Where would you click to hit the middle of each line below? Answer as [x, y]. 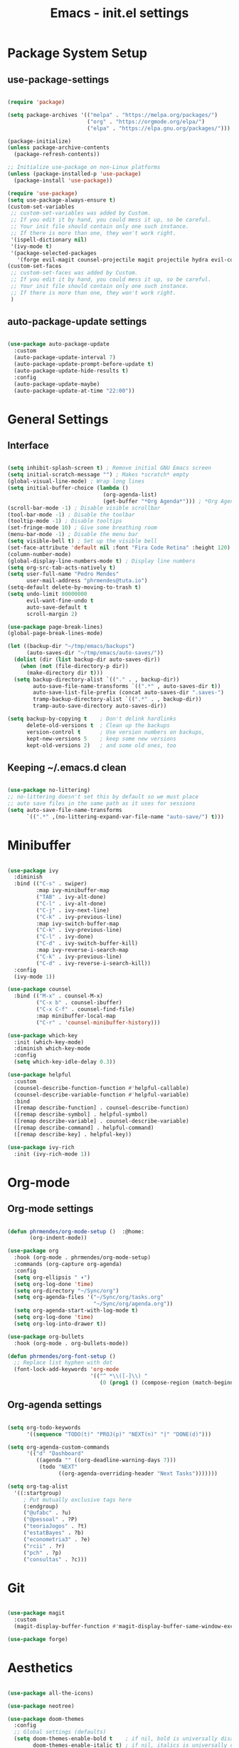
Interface [28, 446]
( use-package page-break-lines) [55, 627]
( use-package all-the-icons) [51, 1693]
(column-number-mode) [39, 554]
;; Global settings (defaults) [60, 1732]
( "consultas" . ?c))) [55, 1559]
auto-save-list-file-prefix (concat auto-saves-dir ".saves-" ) [128, 693]
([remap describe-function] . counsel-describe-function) [102, 1108]
